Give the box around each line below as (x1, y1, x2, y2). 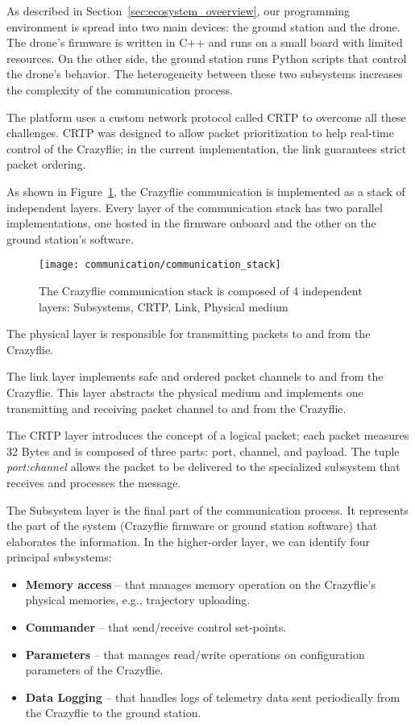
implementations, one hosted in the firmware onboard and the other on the (6, 215, 376, 232)
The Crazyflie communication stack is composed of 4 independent (39, 282, 363, 298)
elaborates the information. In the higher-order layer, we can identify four (6, 532, 371, 549)
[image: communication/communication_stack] (39, 259, 281, 271)
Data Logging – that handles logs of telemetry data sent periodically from (25, 688, 400, 705)
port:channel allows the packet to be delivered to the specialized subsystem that (6, 458, 400, 475)
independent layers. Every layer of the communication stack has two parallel (6, 198, 383, 215)
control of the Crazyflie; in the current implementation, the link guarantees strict (6, 140, 407, 156)
